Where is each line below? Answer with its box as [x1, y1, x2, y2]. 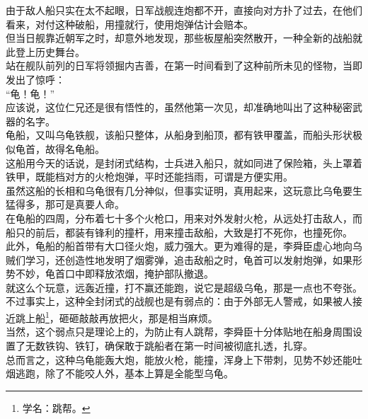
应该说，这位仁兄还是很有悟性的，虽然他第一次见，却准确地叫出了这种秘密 [6, 100, 352, 115]
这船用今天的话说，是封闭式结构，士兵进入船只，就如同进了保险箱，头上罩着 [6, 155, 362, 170]
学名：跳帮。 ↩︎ [22, 400, 91, 415]
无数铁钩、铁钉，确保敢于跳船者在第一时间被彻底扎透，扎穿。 [25, 338, 313, 352]
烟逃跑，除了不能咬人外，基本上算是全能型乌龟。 [6, 366, 234, 381]
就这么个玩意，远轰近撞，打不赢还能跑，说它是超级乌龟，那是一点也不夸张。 [6, 280, 362, 294]
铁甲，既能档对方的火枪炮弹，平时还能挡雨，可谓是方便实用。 [6, 169, 293, 184]
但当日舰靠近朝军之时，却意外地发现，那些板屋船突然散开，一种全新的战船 [6, 30, 352, 45]
